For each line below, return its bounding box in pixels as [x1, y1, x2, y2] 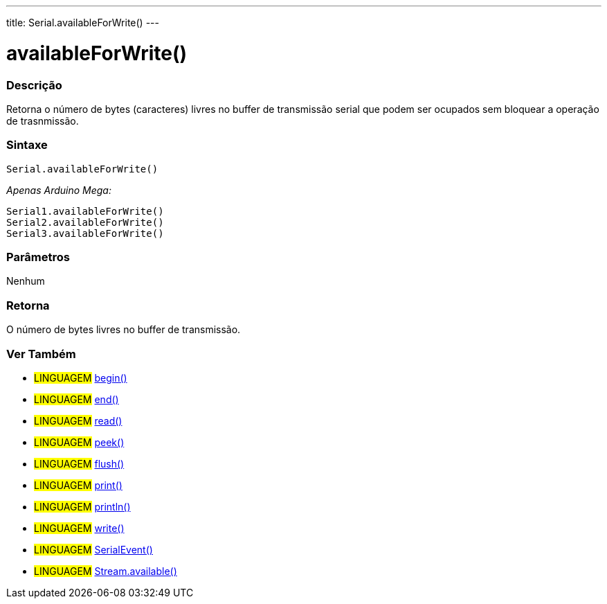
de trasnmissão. [6, 114, 79, 127]
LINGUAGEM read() [34, 414, 123, 427]
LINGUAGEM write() [34, 522, 125, 534]
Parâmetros [6, 250, 70, 264]
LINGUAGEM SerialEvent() [34, 543, 153, 556]
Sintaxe [6, 138, 48, 152]
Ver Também [6, 346, 76, 361]
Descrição [6, 78, 62, 92]
